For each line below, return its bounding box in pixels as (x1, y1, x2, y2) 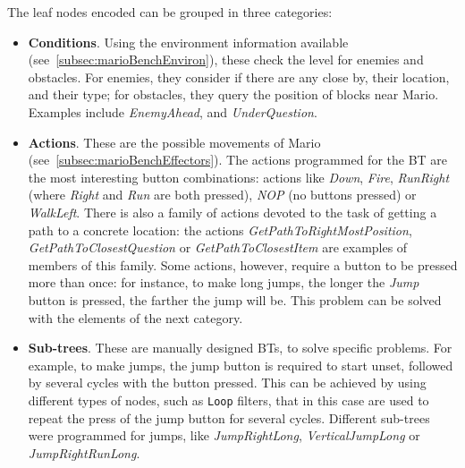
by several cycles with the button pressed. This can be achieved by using (28, 373, 427, 392)
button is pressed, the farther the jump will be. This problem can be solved (28, 290, 442, 309)
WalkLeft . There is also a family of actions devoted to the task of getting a (28, 202, 437, 221)
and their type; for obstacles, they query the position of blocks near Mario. (28, 85, 439, 104)
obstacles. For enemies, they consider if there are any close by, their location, (28, 67, 450, 86)
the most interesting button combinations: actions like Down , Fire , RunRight (28, 167, 450, 186)
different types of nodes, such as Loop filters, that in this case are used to (28, 390, 429, 409)
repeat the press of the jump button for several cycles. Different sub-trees (28, 408, 430, 427)
